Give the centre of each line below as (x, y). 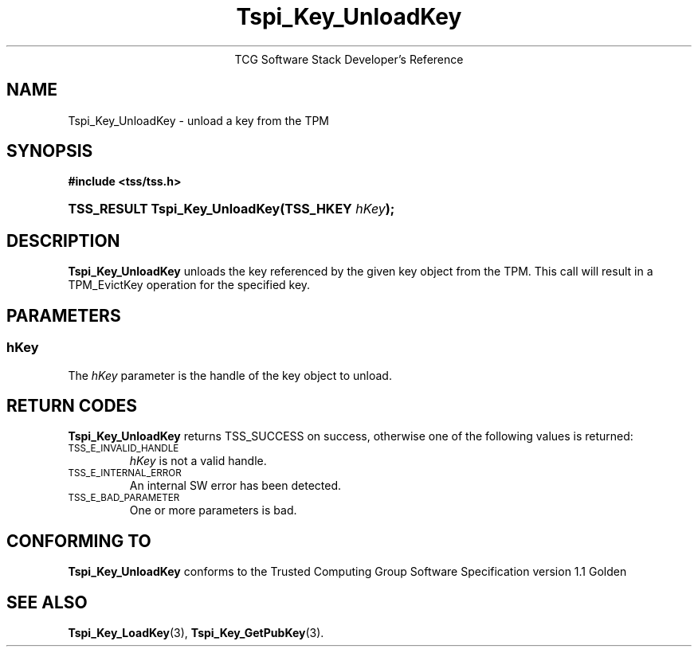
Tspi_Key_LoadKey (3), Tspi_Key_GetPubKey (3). (196, 633)
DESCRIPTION (63, 240)
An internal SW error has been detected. (235, 486)
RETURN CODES (72, 405)
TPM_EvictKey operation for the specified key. (189, 285)
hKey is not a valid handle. (198, 461)
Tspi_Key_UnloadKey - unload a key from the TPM (199, 120)
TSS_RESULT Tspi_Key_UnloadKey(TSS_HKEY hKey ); (231, 209)
